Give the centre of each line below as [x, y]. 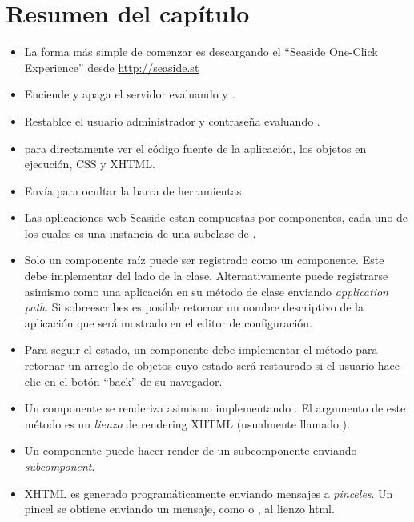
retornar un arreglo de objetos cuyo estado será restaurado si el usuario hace [212, 365]
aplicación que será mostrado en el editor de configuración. [169, 322]
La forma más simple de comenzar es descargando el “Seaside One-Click [201, 52]
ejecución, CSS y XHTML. [90, 164]
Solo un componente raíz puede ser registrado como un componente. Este [204, 260]
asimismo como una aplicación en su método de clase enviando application [206, 291]
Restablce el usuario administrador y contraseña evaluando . [172, 120]
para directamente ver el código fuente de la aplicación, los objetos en [195, 148]
